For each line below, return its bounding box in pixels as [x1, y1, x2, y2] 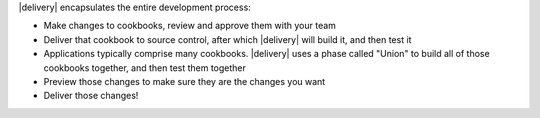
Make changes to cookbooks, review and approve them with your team [43, 20, 337, 32]
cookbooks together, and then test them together [43, 61, 247, 74]
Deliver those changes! [43, 90, 139, 102]
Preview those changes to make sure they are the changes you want [43, 75, 326, 87]
